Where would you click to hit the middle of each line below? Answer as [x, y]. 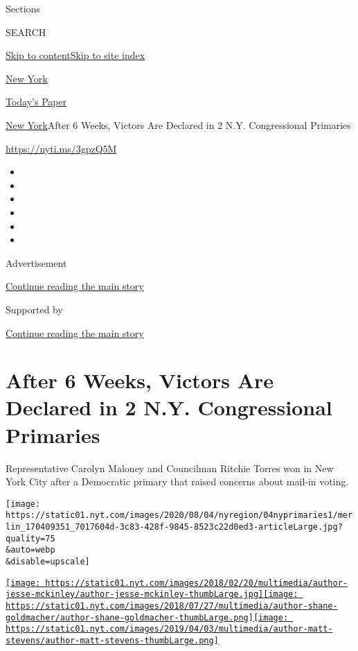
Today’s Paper [36, 102]
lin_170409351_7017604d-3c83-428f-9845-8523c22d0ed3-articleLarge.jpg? [174, 527]
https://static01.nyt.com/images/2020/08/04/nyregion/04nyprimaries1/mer [179, 515]
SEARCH [26, 32]
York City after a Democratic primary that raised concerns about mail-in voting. [177, 481]
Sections [23, 8]
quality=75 [30, 538]
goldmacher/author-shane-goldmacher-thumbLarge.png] [129, 617]
